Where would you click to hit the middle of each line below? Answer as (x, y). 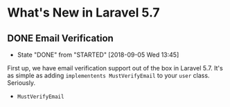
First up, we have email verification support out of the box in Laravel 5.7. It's (115, 68)
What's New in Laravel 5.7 (84, 13)
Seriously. (21, 83)
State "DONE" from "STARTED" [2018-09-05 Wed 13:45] (98, 55)
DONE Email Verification (61, 38)
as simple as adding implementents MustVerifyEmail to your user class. (108, 75)
